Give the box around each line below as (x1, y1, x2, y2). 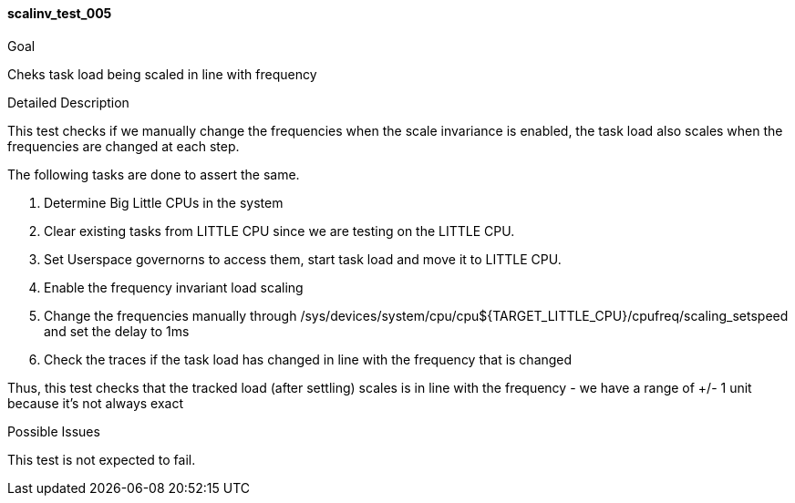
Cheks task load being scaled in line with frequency (7, 66, 317, 82)
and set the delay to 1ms (44, 323, 190, 339)
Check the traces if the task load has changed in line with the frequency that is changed (44, 351, 573, 367)
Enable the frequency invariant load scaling (44, 279, 304, 295)
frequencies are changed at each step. (7, 138, 240, 154)
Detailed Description (7, 94, 129, 110)
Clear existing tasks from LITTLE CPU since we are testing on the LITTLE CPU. (44, 222, 515, 239)
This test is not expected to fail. (7, 451, 196, 467)
